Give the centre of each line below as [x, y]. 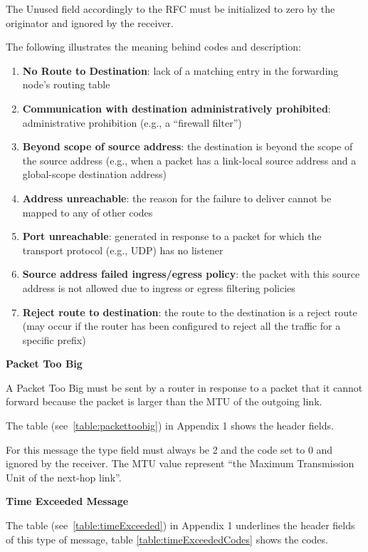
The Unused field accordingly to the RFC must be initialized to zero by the [170, 9]
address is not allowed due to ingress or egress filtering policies [159, 287]
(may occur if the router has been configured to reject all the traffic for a [182, 326]
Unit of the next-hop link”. [64, 477]
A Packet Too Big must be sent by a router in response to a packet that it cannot [184, 387]
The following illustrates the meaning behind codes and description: [153, 47]
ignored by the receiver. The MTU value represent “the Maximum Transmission [180, 463]
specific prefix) [54, 339]
